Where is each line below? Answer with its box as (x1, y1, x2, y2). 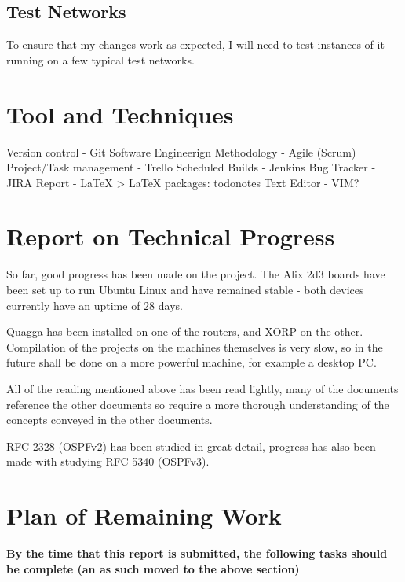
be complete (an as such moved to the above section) (6, 560, 300, 576)
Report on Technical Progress (6, 220, 335, 252)
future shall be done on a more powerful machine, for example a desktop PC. (6, 354, 377, 370)
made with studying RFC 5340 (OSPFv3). (6, 453, 210, 470)
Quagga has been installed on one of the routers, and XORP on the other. (6, 323, 363, 340)
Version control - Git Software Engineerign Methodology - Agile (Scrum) (6, 143, 356, 160)
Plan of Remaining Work (6, 499, 282, 532)
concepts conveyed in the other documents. (6, 411, 213, 428)
